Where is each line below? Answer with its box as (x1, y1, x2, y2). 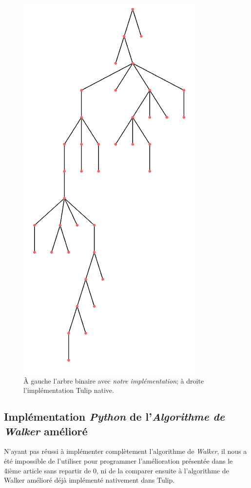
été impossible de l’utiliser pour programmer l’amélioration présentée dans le (4, 455, 233, 466)
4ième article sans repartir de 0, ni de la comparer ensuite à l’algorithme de (4, 465, 229, 475)
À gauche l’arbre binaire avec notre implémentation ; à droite (23, 375, 204, 386)
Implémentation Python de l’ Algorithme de (4, 409, 225, 424)
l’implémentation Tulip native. (23, 385, 114, 395)
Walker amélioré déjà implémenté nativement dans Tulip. (4, 475, 175, 485)
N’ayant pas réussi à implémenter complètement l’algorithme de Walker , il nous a (4, 446, 247, 456)
